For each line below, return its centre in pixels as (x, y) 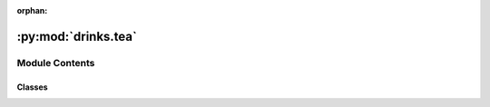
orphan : (32, 10)
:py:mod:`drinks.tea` (77, 36)
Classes (33, 87)
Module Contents (56, 63)
